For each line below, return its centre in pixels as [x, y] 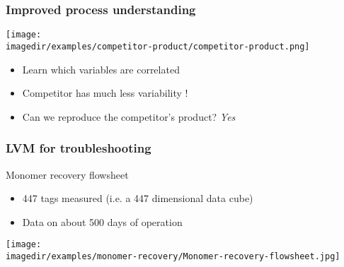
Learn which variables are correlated [101, 69]
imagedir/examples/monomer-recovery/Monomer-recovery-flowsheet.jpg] [173, 256]
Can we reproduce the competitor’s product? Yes [129, 116]
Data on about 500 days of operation [102, 221]
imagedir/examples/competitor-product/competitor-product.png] [158, 46]
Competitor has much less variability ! [105, 93]
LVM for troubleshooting [79, 148]
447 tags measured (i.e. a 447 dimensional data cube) [138, 198]
